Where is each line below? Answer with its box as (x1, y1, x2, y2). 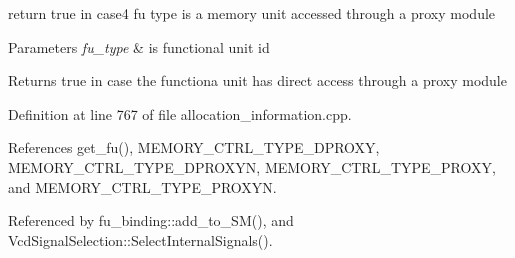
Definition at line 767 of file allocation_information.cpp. (8, 103, 352, 124)
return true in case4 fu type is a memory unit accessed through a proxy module (8, 3, 496, 23)
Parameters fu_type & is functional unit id (8, 36, 270, 57)
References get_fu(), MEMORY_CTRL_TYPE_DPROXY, (8, 137, 380, 158)
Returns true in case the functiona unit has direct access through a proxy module (8, 70, 507, 91)
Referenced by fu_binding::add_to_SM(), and (8, 210, 294, 231)
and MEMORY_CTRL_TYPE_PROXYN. (8, 176, 277, 197)
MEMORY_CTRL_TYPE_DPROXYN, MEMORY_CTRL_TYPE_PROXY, (8, 156, 496, 177)
